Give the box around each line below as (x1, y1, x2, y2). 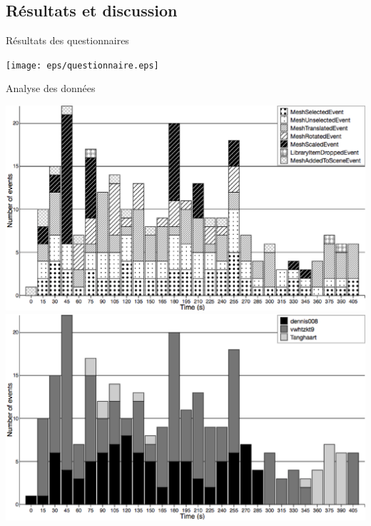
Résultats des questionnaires (6, 33, 129, 48)
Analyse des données (6, 81, 96, 96)
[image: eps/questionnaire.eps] (6, 60, 159, 71)
